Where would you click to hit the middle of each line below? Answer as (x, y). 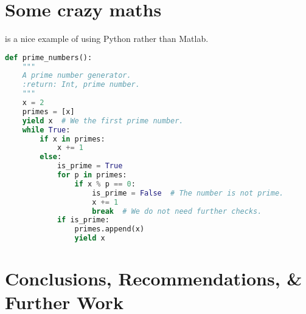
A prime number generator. (77, 76)
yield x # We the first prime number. (103, 121)
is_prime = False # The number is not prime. (188, 193)
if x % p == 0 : (105, 184)
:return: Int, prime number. (81, 85)
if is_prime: (83, 220)
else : (51, 157)
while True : (46, 130)
